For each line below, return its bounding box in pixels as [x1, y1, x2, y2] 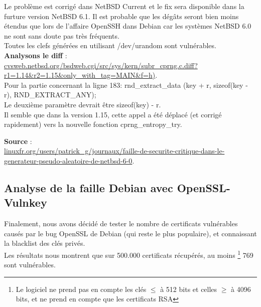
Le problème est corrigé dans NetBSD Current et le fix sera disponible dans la [4, 1, 244, 11]
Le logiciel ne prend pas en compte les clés [16, 283, 147, 294]
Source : [4, 135, 32, 146]
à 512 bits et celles [160, 283, 217, 294]
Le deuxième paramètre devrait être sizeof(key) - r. [4, 99, 161, 109]
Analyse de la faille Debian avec [4, 180, 173, 195]
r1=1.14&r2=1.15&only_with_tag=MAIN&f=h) [4, 70, 156, 80]
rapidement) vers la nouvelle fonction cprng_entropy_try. [4, 119, 182, 129]
